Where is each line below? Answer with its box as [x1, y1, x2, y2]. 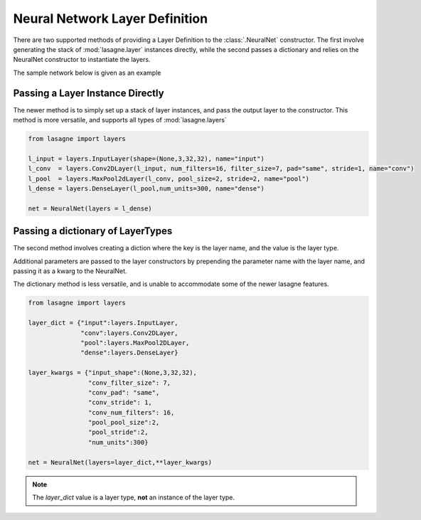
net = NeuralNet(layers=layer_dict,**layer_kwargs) [28, 458, 213, 466]
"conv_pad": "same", [87, 388, 160, 396]
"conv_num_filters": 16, [87, 408, 175, 416]
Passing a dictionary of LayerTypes [13, 225, 173, 238]
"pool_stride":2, [87, 428, 149, 437]
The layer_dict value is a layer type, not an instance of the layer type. [32, 493, 235, 502]
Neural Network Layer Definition [13, 11, 208, 26]
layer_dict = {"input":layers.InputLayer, [28, 319, 178, 327]
